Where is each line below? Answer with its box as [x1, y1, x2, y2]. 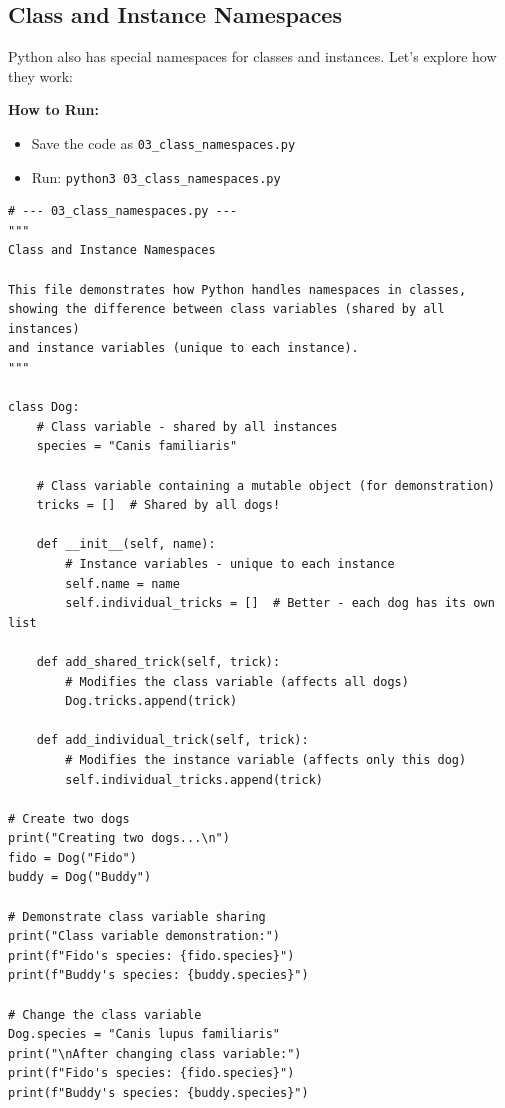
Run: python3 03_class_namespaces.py [31, 166, 281, 187]
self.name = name [65, 576, 180, 591]
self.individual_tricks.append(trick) [65, 772, 323, 787]
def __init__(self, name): [36, 537, 216, 552]
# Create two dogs [8, 811, 130, 826]
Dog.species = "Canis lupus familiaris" [8, 1027, 281, 1042]
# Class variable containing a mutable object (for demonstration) [36, 478, 495, 493]
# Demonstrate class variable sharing [8, 909, 266, 924]
